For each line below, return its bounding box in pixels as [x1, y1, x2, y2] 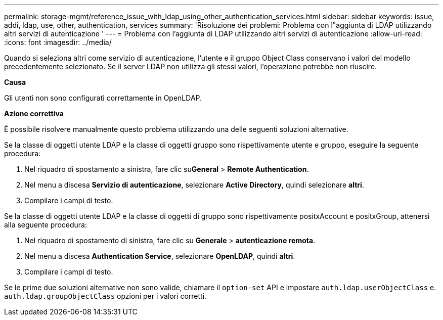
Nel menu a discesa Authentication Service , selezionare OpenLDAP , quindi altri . [24, 252, 295, 260]
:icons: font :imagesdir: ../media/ [4, 38, 112, 47]
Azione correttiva [4, 109, 64, 118]
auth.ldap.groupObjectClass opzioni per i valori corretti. [4, 292, 207, 300]
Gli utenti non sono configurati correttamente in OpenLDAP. [4, 94, 202, 102]
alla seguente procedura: [4, 220, 87, 229]
